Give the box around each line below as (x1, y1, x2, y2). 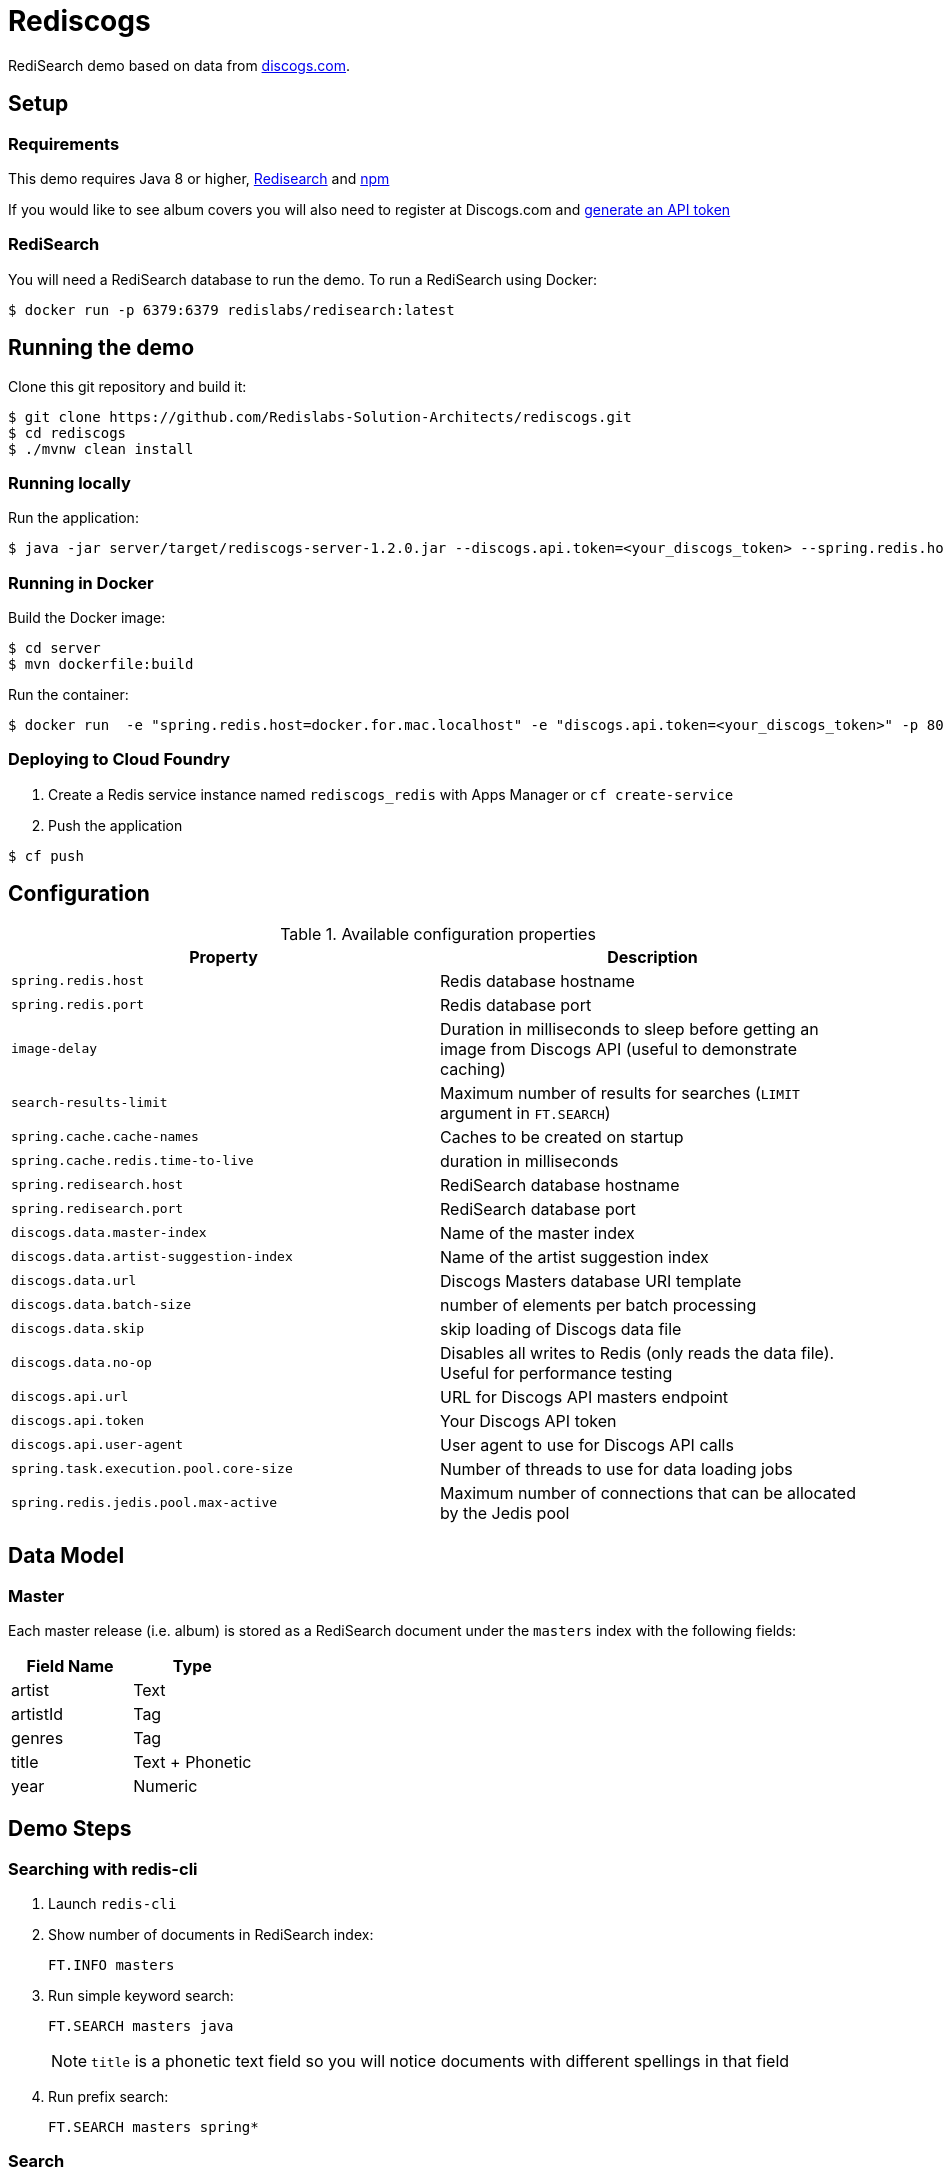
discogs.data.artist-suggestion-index (11, 1249, 293, 1265)
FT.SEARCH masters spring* (48, 2119, 259, 2136)
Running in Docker (8, 572, 154, 593)
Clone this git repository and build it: (8, 377, 247, 395)
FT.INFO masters (48, 1957, 175, 1974)
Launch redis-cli (48, 1895, 177, 1913)
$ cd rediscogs (8, 424, 127, 441)
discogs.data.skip (11, 1321, 145, 1337)
